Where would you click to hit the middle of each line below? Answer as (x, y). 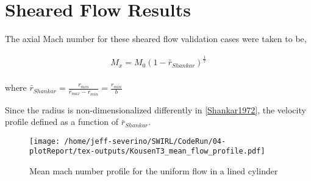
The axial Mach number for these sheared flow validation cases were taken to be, (156, 39)
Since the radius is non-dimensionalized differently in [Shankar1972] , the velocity (155, 109)
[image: (45, 141)
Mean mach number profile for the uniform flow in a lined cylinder (154, 171)
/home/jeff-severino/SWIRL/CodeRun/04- (145, 141)
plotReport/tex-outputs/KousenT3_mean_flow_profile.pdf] (147, 151)
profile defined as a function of (62, 122)
